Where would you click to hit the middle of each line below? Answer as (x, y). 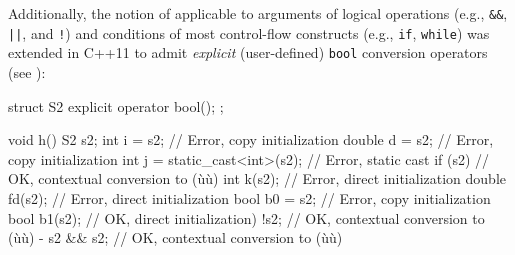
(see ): (27, 71)
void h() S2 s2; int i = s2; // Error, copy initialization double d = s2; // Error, (251, 139)
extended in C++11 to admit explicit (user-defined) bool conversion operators (248, 52)
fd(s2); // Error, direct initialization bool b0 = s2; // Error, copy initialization (249, 197)
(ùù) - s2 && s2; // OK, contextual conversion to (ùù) (175, 237)
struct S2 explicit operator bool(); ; (116, 105)
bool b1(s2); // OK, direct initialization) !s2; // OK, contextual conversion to (246, 217)
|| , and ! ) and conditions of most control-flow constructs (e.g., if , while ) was (249, 32)
